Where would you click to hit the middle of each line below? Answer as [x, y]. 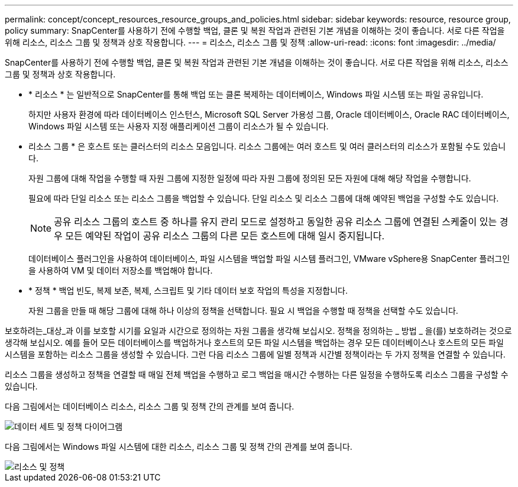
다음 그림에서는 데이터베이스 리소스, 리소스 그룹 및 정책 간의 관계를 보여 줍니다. [150, 406]
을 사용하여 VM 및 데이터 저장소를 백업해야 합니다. [121, 270]
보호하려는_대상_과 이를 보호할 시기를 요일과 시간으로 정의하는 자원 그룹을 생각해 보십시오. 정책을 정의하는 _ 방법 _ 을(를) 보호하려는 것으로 [258, 331]
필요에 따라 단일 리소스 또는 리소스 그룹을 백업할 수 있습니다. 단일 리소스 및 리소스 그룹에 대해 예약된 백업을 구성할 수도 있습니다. [264, 198]
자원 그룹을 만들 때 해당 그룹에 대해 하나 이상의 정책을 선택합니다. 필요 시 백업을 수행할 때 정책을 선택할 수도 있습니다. [243, 311]
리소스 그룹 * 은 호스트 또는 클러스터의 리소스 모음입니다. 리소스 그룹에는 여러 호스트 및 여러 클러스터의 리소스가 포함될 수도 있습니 [267, 146]
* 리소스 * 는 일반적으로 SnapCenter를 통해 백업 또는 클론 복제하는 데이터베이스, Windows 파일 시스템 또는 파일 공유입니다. [256, 94]
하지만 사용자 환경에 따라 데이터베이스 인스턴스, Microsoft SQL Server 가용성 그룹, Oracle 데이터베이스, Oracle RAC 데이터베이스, [269, 114]
